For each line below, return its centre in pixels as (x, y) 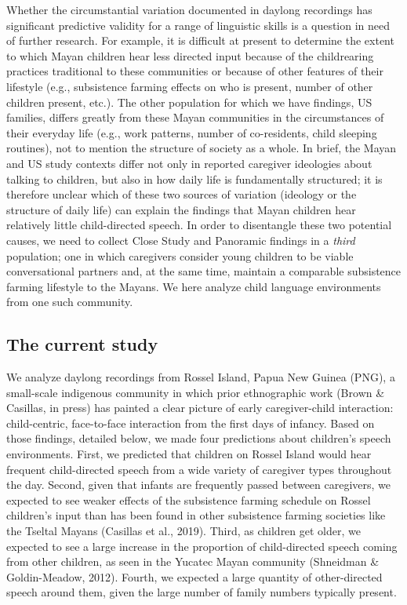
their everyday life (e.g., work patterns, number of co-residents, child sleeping (192, 132)
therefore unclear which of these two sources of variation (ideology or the (182, 194)
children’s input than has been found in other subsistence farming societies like (196, 515)
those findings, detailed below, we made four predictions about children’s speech (199, 438)
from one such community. (70, 302)
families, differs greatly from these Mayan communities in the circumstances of (195, 117)
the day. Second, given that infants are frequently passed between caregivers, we (199, 485)
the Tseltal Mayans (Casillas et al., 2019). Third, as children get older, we (184, 531)
